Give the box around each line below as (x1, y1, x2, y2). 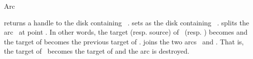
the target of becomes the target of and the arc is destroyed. (4, 46, 190, 56)
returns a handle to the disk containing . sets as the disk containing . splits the (4, 17, 249, 27)
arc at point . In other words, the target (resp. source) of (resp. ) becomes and (4, 27, 248, 37)
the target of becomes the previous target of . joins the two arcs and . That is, (4, 36, 244, 46)
